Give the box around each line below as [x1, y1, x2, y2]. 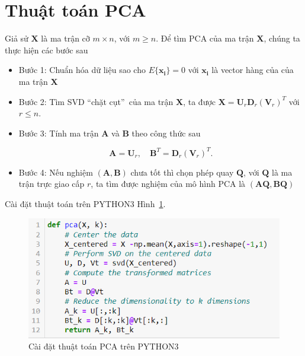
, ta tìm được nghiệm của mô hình [91, 177, 216, 190]
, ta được [183, 95, 216, 107]
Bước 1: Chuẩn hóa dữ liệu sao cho [18, 63, 146, 76]
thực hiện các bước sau [5, 43, 88, 56]
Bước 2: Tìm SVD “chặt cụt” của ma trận [18, 95, 174, 107]
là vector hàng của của [211, 63, 294, 76]
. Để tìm [156, 32, 187, 44]
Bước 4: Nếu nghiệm [18, 166, 93, 178]
